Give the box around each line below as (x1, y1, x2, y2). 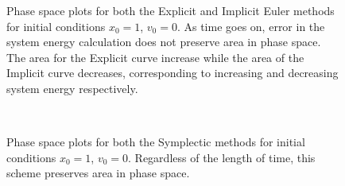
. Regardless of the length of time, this (128, 149, 316, 165)
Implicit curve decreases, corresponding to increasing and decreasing (6, 64, 339, 81)
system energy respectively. (6, 79, 138, 96)
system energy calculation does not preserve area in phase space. (6, 33, 321, 50)
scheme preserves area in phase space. (6, 165, 190, 181)
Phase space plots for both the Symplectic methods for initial (6, 134, 305, 150)
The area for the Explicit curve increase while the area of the (6, 48, 304, 65)
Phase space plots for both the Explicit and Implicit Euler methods (6, 2, 335, 18)
